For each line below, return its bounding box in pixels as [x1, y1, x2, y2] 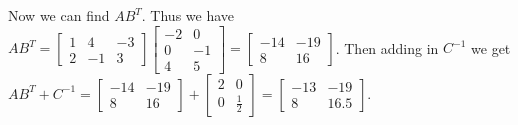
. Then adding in [335, 37, 439, 58]
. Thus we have [141, 5, 235, 25]
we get [471, 37, 511, 58]
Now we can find [8, 5, 110, 25]
